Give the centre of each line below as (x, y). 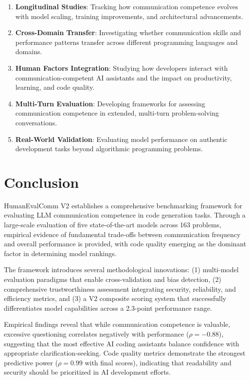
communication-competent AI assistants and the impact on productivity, (124, 77)
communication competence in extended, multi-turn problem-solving (117, 113)
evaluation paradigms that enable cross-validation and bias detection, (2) (113, 279)
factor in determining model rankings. (60, 253)
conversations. (36, 122)
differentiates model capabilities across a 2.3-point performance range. (108, 308)
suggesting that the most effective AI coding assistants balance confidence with (122, 343)
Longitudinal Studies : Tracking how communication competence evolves (127, 6)
